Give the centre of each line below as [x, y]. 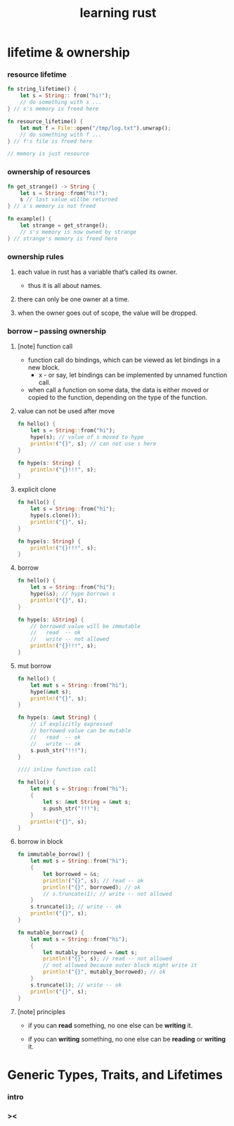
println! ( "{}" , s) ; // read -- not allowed [108, 959]
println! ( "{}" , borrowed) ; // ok [92, 887]
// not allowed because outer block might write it [120, 965]
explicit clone [37, 489]
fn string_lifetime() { [42, 89]
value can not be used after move [66, 411]
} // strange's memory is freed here [63, 238]
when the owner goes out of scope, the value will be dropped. [108, 313]
